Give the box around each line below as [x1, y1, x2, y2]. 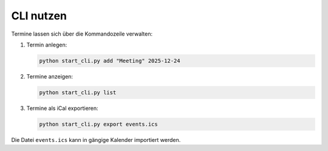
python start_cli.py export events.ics [39, 121, 158, 127]
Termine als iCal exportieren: [26, 104, 98, 112]
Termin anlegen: [26, 41, 67, 48]
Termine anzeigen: [26, 72, 73, 80]
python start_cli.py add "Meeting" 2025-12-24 [39, 57, 180, 64]
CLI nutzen [11, 9, 67, 22]
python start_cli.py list [39, 89, 117, 96]
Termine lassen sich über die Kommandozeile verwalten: [11, 30, 153, 37]
